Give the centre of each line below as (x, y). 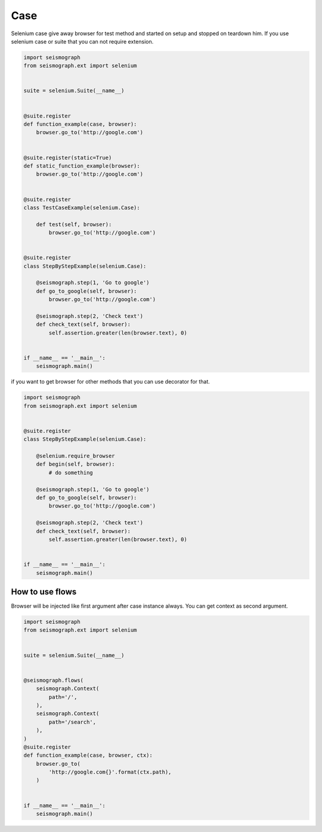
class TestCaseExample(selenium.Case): (82, 208)
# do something (71, 472)
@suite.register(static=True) (68, 157)
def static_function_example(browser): (82, 166)
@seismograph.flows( (53, 680)
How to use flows (44, 591)
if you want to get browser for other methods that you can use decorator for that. (110, 382)
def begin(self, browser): (76, 464)
